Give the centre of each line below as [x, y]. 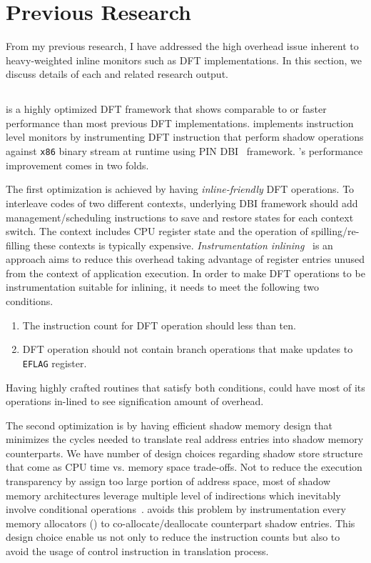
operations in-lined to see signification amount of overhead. [135, 401]
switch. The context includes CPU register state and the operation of [157, 231]
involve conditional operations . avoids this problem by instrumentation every [176, 509]
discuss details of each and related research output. [117, 74]
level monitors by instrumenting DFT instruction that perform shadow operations [185, 137]
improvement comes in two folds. [77, 165]
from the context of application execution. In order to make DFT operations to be [185, 273]
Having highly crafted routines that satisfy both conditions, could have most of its [185, 387]
